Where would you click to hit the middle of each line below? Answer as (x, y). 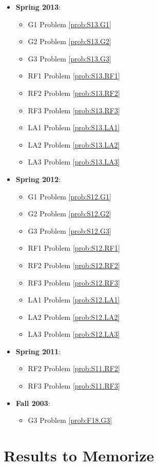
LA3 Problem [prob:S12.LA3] (74, 334)
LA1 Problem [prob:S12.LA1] (74, 300)
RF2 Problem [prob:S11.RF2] (74, 368)
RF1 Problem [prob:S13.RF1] (74, 76)
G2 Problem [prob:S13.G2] (70, 41)
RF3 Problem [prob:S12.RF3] (74, 282)
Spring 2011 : (38, 351)
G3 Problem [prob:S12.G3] (70, 230)
